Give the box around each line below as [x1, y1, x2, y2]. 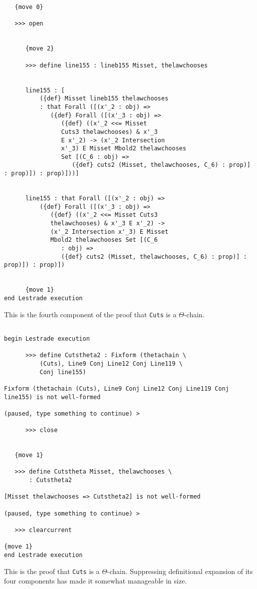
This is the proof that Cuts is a [4, 566, 100, 576]
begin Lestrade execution [4, 335, 90, 342]
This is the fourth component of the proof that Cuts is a [4, 309, 177, 319]
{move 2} [25, 45, 54, 52]
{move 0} [14, 3, 43, 10]
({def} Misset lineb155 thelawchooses [39, 95, 169, 102]
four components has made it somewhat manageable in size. [4, 576, 187, 586]
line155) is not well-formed [4, 393, 101, 401]
